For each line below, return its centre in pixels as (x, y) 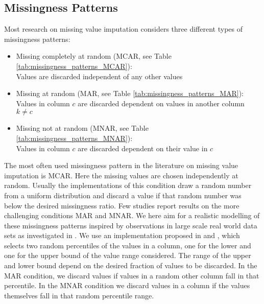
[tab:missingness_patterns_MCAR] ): (74, 66)
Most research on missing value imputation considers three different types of (123, 29)
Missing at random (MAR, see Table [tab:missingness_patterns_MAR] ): (130, 93)
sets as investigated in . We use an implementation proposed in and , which (122, 235)
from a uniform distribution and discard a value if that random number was (123, 195)
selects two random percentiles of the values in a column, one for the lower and (128, 245)
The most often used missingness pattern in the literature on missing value (121, 165)
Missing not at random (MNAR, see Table (82, 128)
